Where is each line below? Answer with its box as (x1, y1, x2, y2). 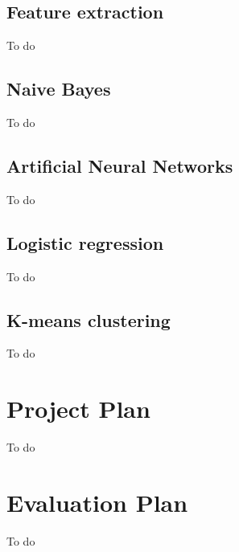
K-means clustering (6, 307, 171, 332)
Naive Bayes (6, 76, 111, 101)
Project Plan (6, 392, 150, 425)
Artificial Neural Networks (6, 153, 233, 178)
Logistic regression (6, 230, 164, 255)
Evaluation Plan (6, 485, 188, 518)
